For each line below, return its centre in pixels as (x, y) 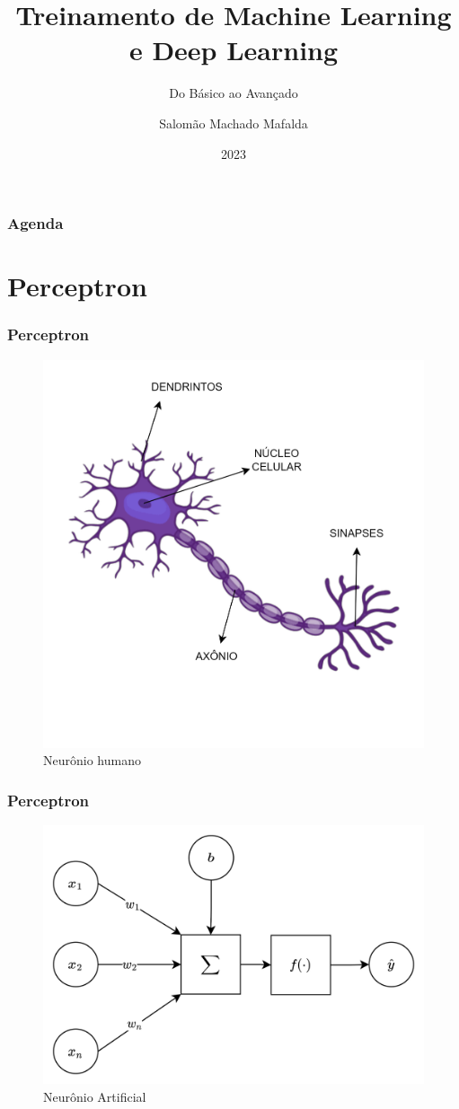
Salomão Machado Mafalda (234, 123)
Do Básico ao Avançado (234, 93)
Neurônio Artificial (95, 1096)
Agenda (35, 223)
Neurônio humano (92, 760)
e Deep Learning (234, 50)
